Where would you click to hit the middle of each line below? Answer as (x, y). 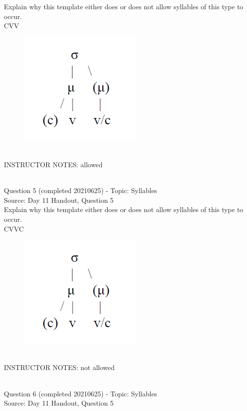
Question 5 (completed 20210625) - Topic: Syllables (81, 190)
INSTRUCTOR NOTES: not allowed (59, 367)
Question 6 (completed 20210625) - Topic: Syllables (81, 393)
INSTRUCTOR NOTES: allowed (53, 164)
